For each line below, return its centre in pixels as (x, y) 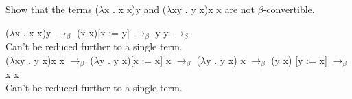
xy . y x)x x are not (213, 9)
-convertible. (289, 9)
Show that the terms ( (52, 9)
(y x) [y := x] (299, 59)
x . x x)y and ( (136, 9)
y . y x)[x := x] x (135, 59)
